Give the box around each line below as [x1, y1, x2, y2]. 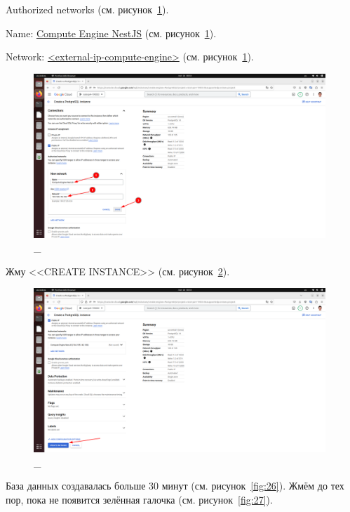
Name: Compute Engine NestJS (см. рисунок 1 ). [6, 25, 217, 40]
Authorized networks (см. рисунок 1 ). [6, 2, 169, 16]
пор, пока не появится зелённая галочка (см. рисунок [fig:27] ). [6, 492, 273, 507]
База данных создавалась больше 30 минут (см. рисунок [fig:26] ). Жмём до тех [6, 478, 344, 493]
